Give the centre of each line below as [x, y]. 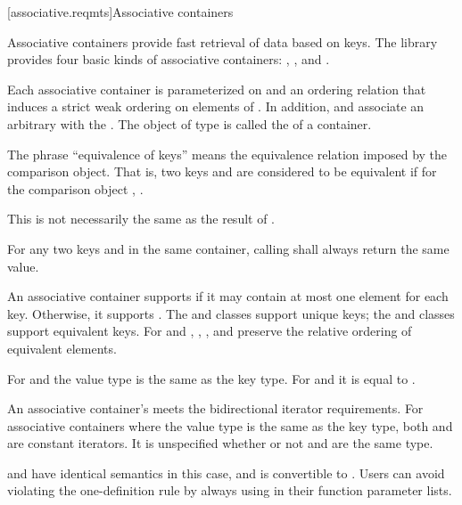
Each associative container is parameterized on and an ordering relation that [217, 89]
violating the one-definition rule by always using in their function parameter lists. [230, 490]
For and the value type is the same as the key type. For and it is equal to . [211, 378]
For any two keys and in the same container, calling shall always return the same [228, 248]
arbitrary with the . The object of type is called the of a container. [190, 123]
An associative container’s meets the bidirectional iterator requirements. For [215, 408]
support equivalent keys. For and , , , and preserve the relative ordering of [210, 331]
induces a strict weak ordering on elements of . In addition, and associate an [216, 106]
